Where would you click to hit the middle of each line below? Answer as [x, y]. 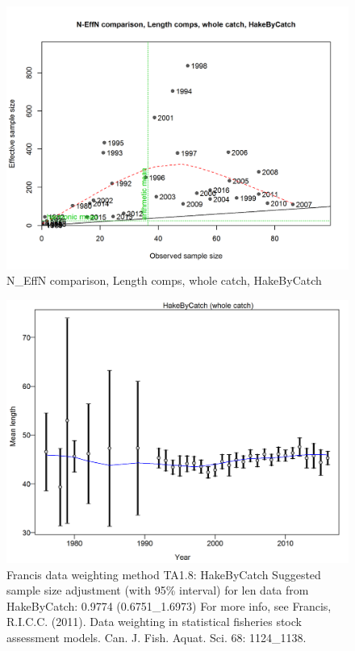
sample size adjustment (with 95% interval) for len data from [158, 590]
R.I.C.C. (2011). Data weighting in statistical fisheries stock [154, 622]
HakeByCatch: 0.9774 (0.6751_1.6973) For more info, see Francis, [169, 605]
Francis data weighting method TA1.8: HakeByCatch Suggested [164, 574]
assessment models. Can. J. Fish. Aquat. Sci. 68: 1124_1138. [157, 637]
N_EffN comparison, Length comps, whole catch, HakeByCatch [164, 280]
